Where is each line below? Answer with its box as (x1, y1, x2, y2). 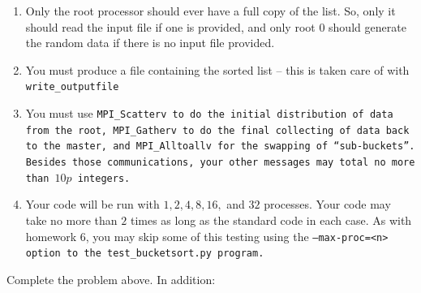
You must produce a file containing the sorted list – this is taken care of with (25, 61, 410, 78)
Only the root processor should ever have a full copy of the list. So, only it (25, 2, 396, 19)
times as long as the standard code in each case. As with (130, 211, 412, 228)
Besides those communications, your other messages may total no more (25, 157, 415, 168)
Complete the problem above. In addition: (6, 270, 216, 287)
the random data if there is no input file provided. (25, 34, 275, 51)
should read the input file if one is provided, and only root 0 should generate (25, 18, 406, 35)
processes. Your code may (264, 196, 391, 213)
